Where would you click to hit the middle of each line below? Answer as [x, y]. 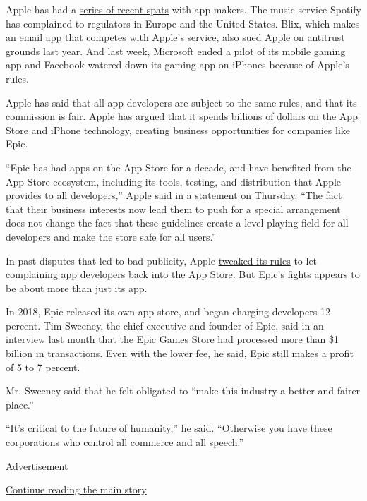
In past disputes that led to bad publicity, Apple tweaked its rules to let [162, 260]
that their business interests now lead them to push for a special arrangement [173, 209]
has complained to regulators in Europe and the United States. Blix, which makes [183, 23]
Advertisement [37, 465]
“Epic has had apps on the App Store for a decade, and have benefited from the [179, 167]
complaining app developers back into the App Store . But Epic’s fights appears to [183, 274]
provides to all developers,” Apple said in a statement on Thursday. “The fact [174, 195]
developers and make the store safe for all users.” [111, 236]
